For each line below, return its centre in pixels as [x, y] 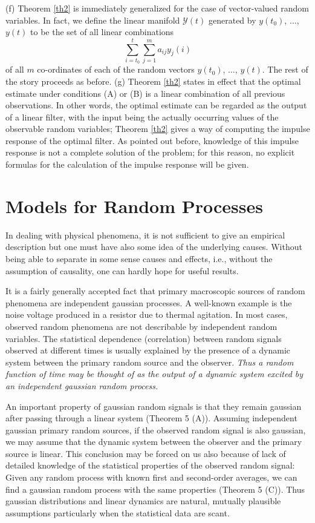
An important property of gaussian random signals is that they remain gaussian [154, 406]
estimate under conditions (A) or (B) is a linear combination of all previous [145, 93]
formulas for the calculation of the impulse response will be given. [127, 164]
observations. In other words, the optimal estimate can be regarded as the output [156, 105]
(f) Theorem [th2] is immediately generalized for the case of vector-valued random [157, 8]
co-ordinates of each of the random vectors [116, 69]
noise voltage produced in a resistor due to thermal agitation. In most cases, [147, 314]
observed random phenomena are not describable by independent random [141, 326]
